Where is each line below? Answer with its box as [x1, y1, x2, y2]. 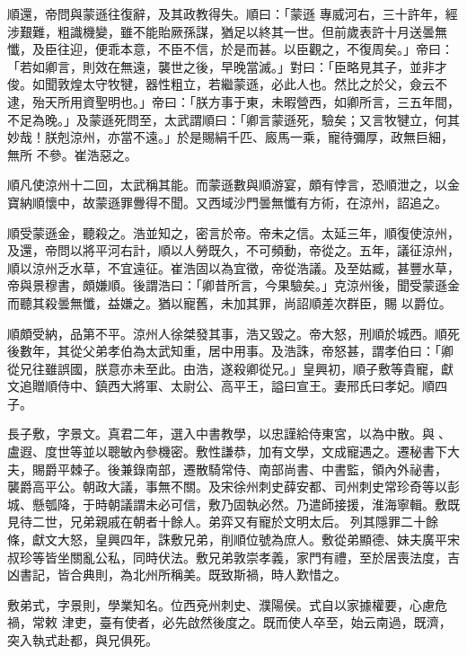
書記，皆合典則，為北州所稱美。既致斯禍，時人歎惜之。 [19, 565, 347, 584]
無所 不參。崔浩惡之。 [7, 145, 137, 164]
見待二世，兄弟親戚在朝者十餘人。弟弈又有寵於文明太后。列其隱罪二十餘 [7, 512, 438, 531]
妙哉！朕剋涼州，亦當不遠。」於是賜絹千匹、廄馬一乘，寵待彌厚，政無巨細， [7, 128, 454, 146]
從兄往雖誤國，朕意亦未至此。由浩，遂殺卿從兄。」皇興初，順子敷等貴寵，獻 [7, 358, 454, 377]
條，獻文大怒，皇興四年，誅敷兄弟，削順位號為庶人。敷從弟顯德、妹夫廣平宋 [7, 530, 460, 549]
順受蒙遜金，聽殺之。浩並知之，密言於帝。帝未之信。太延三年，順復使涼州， [7, 223, 460, 242]
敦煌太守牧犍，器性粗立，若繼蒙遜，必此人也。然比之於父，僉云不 [57, 75, 447, 93]
